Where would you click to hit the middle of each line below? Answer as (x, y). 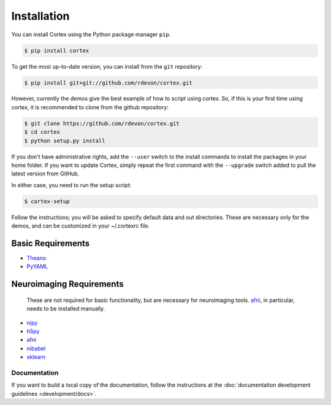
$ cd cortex (42, 132)
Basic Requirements (51, 243)
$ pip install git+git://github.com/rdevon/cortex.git (108, 83)
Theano (36, 258)
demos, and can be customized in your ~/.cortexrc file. (81, 226)
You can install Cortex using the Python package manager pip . (91, 34)
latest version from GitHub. (45, 174)
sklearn (36, 357)
